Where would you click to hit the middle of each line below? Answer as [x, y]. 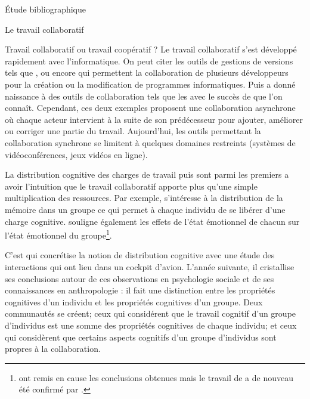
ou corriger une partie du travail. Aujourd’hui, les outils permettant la [133, 131]
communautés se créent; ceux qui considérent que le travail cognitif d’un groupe [151, 313]
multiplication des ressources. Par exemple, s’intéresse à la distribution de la [144, 198]
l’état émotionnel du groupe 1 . [58, 234]
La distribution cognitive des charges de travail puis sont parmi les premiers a [147, 174]
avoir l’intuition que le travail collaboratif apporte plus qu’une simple [131, 186]
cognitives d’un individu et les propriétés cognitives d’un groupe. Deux [134, 301]
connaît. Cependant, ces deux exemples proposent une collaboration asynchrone [150, 108]
